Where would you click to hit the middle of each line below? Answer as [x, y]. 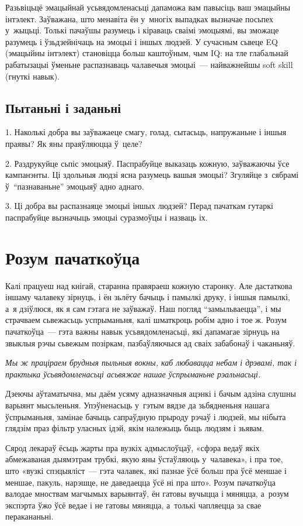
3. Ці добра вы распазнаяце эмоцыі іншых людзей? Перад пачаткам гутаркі [139, 206]
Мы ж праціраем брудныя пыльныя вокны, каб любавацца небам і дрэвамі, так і [151, 362]
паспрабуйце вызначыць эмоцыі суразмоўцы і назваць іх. [107, 217]
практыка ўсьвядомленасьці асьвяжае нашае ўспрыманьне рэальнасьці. [133, 374]
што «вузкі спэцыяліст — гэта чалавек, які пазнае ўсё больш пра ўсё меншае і [146, 470]
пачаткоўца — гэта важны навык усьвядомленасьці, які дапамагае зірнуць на [142, 331]
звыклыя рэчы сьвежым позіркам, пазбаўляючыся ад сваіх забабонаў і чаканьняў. [150, 343]
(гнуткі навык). [33, 76]
